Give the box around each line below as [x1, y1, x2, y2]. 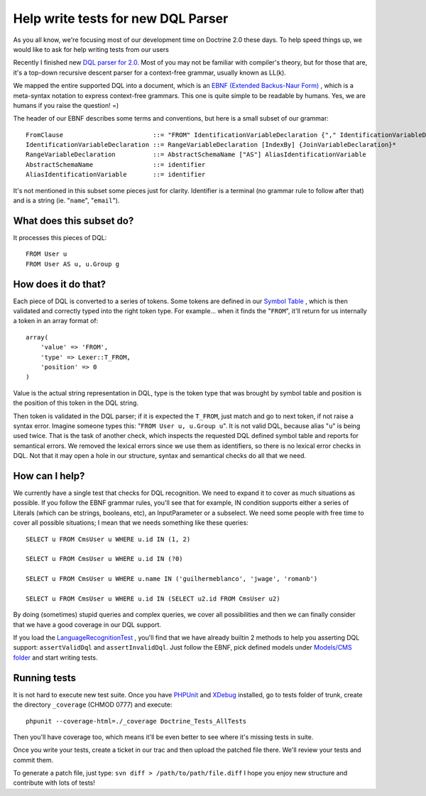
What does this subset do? [13, 214, 134, 227]
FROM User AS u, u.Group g [26, 260, 120, 268]
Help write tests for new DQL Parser [13, 11, 229, 26]
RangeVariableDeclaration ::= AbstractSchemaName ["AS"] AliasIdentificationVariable [26, 151, 367, 159]
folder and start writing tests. [13, 653, 98, 662]
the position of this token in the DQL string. [13, 398, 138, 408]
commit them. [13, 756, 54, 764]
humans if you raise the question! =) [13, 101, 119, 109]
